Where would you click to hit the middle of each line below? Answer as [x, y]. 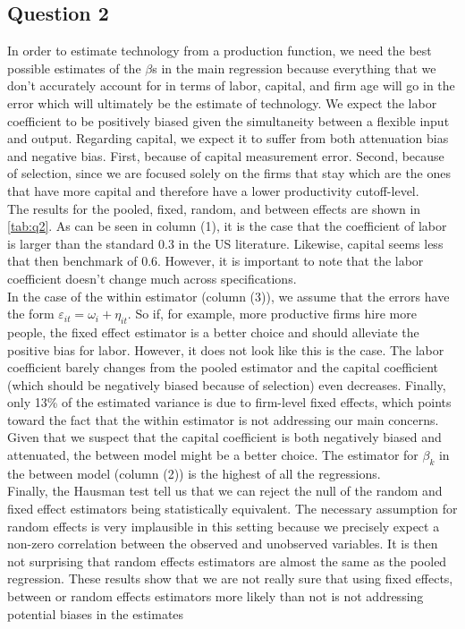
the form [31, 314]
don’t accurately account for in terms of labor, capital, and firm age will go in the [231, 85]
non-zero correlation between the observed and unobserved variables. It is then [223, 544]
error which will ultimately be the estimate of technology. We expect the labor [222, 102]
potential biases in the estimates [96, 613]
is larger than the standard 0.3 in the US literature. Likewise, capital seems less [225, 243]
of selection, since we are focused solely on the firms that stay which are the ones [229, 173]
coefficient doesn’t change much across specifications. [152, 278]
